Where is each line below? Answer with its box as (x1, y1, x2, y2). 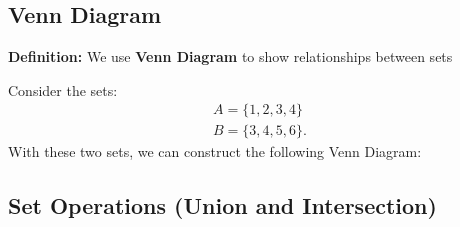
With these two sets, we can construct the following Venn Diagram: (8, 141, 422, 162)
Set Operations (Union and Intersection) (8, 190, 437, 221)
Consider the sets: (8, 79, 118, 100)
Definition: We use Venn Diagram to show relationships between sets (8, 46, 453, 67)
